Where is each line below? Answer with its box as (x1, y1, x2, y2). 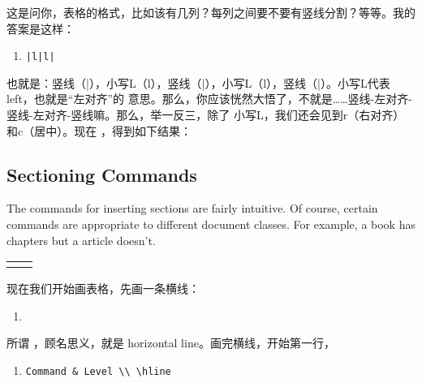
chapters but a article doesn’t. (6, 231, 156, 248)
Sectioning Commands (6, 161, 197, 187)
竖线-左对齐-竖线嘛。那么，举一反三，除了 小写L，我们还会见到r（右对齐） (6, 106, 405, 123)
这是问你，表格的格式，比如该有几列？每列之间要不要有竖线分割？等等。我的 (6, 4, 416, 20)
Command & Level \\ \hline (25, 365, 171, 377)
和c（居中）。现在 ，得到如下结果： (6, 122, 192, 139)
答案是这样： (6, 19, 75, 37)
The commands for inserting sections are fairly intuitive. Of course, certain (6, 200, 378, 217)
